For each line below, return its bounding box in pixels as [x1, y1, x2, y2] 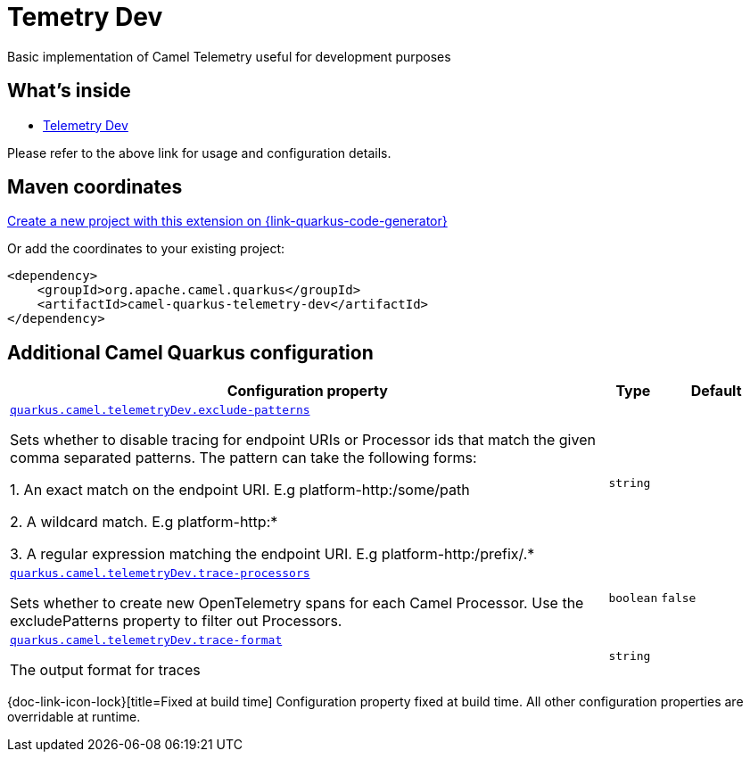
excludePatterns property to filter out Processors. [10, 612, 342, 631]
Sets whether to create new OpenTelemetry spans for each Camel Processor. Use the [10, 594, 584, 613]
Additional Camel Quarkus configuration [7, 341, 374, 364]
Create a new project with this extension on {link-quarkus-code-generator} [7, 213, 448, 229]
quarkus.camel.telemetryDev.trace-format [10, 633, 283, 648]
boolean [608, 591, 658, 606]
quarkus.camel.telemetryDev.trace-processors [10, 566, 310, 581]
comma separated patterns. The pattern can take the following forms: [10, 449, 477, 467]
